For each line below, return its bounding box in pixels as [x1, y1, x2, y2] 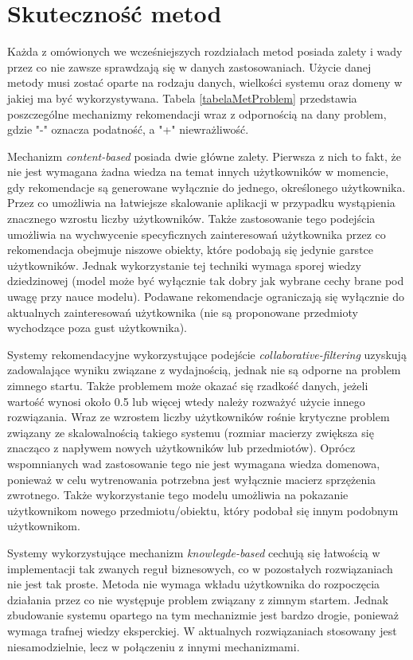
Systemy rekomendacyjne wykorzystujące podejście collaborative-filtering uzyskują [7, 346, 407, 362]
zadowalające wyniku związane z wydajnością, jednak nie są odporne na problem [7, 361, 401, 378]
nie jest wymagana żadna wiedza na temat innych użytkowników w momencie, [7, 163, 389, 180]
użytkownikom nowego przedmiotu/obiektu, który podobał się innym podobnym [7, 502, 399, 518]
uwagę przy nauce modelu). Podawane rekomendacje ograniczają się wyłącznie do [7, 288, 404, 305]
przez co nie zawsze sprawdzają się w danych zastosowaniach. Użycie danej [7, 58, 372, 75]
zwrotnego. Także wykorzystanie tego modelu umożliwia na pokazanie [7, 486, 349, 503]
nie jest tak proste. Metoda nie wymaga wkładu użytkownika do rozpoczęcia [7, 576, 380, 592]
